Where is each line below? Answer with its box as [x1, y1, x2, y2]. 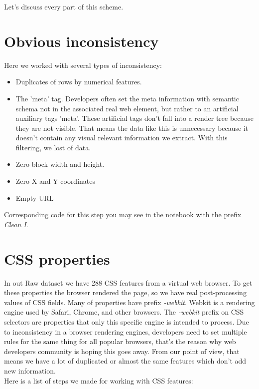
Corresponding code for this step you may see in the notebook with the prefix [4, 209, 242, 220]
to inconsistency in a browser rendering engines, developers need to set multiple [4, 326, 247, 337]
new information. [4, 365, 56, 376]
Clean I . [4, 219, 28, 229]
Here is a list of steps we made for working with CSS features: [4, 375, 193, 386]
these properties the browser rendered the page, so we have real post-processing [4, 287, 247, 298]
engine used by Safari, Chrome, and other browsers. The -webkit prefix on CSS [4, 307, 244, 317]
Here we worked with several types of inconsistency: [4, 59, 162, 70]
